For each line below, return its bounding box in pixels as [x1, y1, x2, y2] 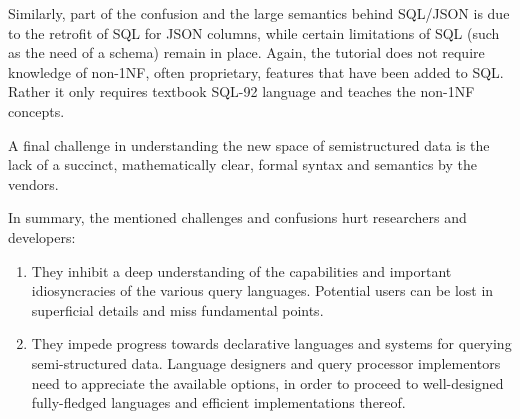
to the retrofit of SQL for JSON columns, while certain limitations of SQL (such [8, 22, 500, 43]
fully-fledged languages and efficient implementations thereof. [31, 392, 406, 413]
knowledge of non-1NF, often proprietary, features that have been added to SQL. [8, 61, 504, 82]
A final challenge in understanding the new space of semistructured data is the [8, 134, 490, 155]
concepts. [8, 100, 65, 121]
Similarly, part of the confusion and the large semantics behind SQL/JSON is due [8, 3, 510, 23]
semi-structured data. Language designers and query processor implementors [31, 352, 501, 373]
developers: [8, 226, 76, 247]
